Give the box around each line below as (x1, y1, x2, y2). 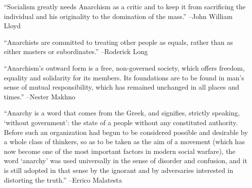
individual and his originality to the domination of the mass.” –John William (4, 11, 233, 21)
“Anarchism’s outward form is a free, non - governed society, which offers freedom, (4, 62, 245, 73)
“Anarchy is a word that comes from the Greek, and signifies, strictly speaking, (4, 108, 240, 118)
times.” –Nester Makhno (4, 91, 75, 101)
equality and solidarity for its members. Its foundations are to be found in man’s (4, 72, 244, 82)
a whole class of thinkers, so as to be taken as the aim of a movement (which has (4, 136, 245, 147)
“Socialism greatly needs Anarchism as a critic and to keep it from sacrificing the (4, 1, 246, 11)
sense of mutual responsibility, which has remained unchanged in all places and (4, 82, 239, 92)
